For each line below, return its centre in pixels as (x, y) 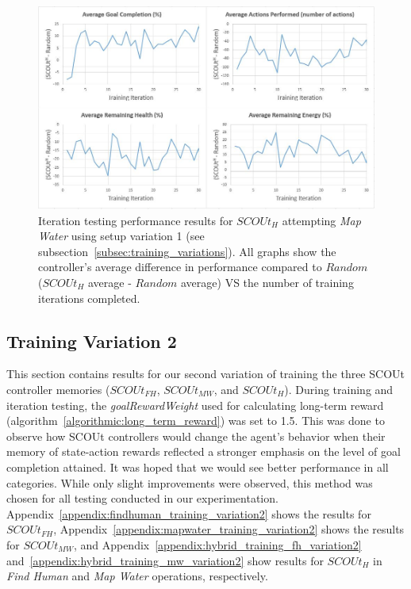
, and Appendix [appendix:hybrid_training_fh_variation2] (217, 544)
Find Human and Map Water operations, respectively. (137, 576)
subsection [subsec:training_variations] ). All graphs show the (187, 251)
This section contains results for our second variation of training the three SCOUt (205, 374)
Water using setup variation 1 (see (121, 236)
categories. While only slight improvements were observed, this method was (190, 482)
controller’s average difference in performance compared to (180, 267)
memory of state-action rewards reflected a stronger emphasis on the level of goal (204, 451)
